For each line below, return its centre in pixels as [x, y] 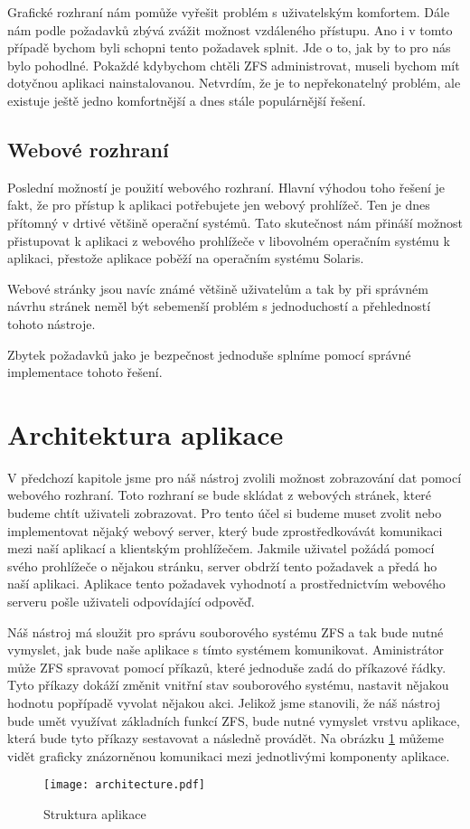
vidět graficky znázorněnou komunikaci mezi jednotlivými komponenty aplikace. [229, 755]
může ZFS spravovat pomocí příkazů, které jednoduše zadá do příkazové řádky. [227, 667]
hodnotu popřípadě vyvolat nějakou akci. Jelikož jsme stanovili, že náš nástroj [224, 702]
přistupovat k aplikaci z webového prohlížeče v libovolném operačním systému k [229, 240]
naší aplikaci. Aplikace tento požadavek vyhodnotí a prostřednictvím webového [226, 584]
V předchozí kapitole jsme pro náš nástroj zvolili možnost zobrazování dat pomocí [235, 477]
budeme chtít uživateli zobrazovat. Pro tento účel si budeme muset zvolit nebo [225, 513]
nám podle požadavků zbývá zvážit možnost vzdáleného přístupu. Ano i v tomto [230, 29]
